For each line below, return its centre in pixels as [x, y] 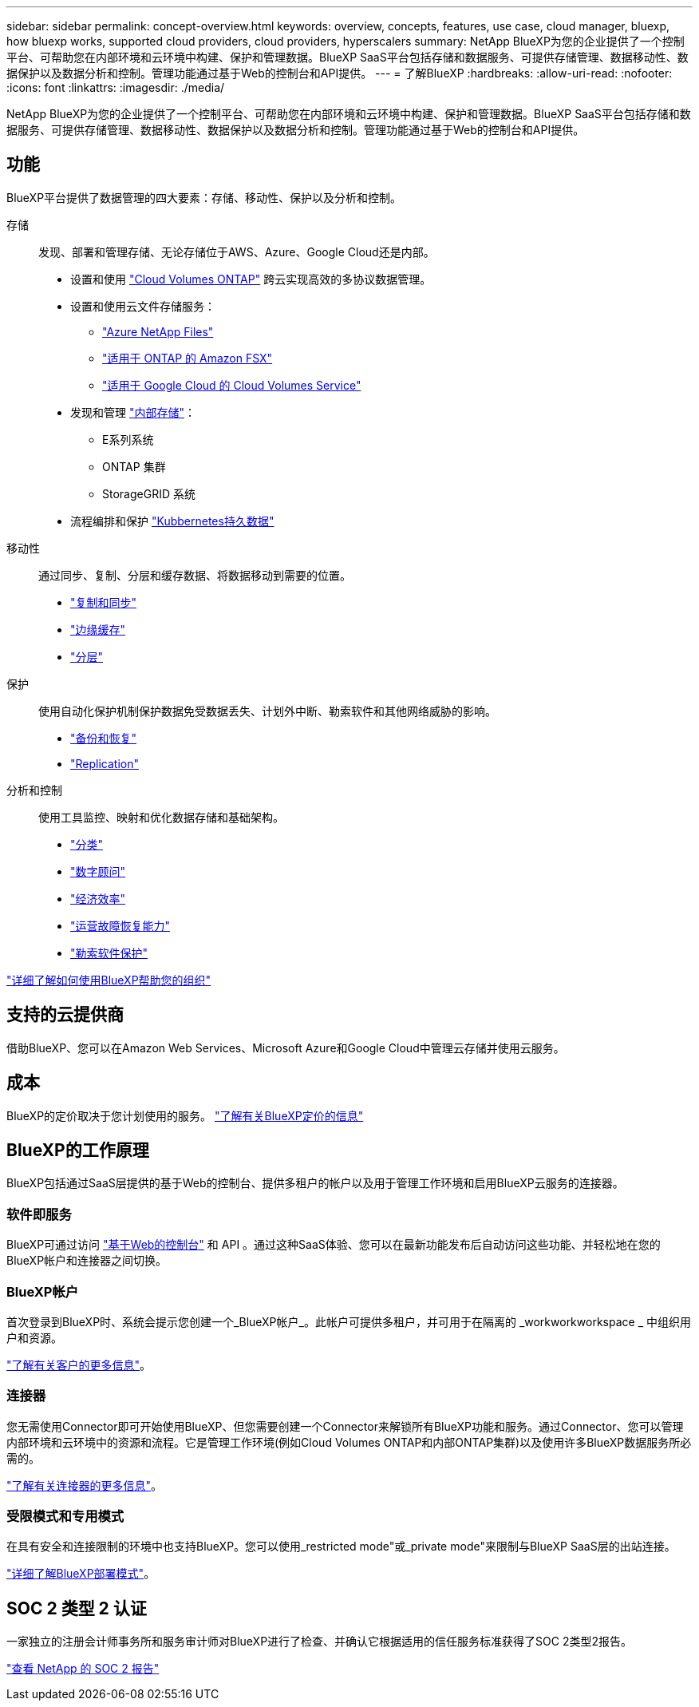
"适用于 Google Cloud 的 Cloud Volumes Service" [232, 385]
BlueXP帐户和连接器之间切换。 [87, 1261]
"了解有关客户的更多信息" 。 [79, 1364]
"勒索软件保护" [109, 953]
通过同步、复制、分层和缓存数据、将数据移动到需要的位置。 [195, 575]
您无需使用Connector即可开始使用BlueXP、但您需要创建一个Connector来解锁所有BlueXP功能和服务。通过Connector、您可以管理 [345, 1426]
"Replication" [105, 763]
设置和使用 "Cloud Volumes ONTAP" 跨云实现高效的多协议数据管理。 [251, 279]
